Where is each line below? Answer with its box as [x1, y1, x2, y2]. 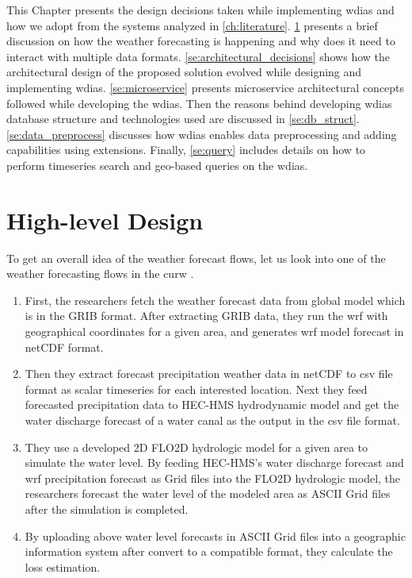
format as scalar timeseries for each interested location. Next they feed [25, 380, 368, 397]
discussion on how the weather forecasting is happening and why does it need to [6, 33, 395, 49]
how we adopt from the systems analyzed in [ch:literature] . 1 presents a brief [6, 17, 378, 33]
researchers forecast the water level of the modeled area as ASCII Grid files [25, 485, 391, 502]
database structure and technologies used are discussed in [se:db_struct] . [6, 110, 360, 127]
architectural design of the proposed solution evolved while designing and [6, 64, 362, 80]
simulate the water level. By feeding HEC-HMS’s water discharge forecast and [25, 454, 404, 471]
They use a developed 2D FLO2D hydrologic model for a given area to [25, 438, 368, 455]
